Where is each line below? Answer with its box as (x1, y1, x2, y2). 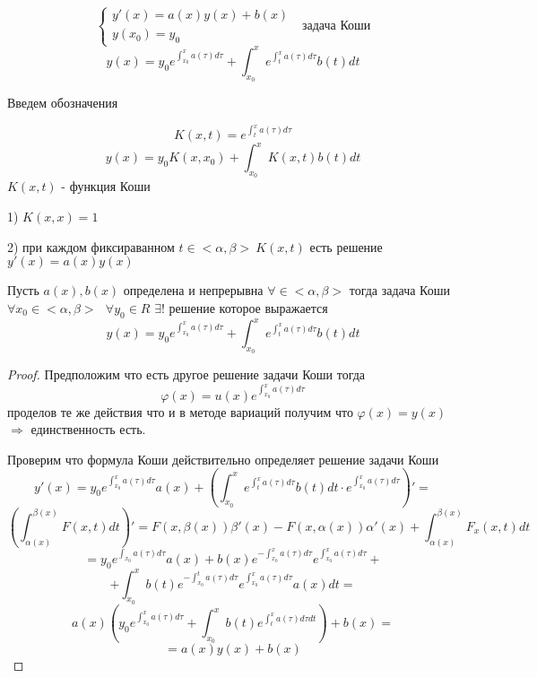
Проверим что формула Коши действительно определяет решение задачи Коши (7, 449, 439, 468)
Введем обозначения (7, 93, 118, 112)
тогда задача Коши (349, 281, 451, 300)
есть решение (309, 237, 383, 256)
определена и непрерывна (123, 281, 264, 300)
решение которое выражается (169, 298, 328, 317)
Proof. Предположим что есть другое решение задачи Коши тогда (7, 365, 366, 384)
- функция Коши (61, 177, 151, 196)
